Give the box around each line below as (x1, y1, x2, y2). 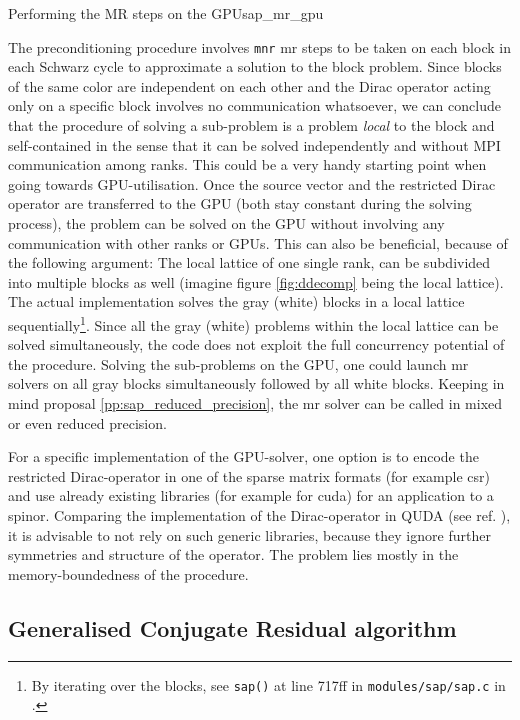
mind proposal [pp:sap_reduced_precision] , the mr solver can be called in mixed (8, 393, 503, 413)
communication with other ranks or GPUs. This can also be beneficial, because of (8, 232, 508, 253)
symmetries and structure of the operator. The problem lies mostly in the (8, 544, 459, 565)
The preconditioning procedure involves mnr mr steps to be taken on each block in (8, 36, 511, 57)
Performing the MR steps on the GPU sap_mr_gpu (8, 3, 324, 23)
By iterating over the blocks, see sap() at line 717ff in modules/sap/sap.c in (31, 674, 506, 695)
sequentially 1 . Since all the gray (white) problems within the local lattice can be (8, 311, 499, 335)
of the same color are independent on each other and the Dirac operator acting (8, 75, 491, 96)
